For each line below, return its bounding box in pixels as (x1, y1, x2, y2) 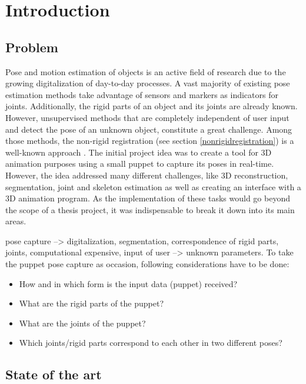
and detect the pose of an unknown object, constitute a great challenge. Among (5, 123, 292, 135)
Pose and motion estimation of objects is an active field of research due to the (5, 65, 286, 78)
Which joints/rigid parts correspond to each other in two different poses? (19, 336, 282, 349)
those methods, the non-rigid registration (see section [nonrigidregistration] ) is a (5, 134, 294, 147)
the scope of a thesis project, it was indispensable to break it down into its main (5, 203, 295, 215)
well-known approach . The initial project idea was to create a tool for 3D (5, 146, 272, 158)
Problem (5, 38, 58, 56)
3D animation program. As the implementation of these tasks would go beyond (5, 192, 290, 204)
